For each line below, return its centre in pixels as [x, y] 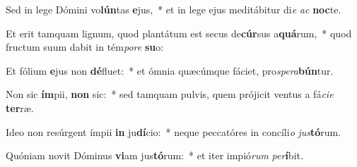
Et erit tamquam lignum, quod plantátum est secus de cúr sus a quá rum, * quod [179, 33]
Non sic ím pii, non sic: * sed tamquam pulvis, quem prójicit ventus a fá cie [170, 94]
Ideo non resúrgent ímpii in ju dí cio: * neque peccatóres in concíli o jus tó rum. [174, 131]
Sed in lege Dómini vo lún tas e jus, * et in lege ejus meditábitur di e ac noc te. [174, 9]
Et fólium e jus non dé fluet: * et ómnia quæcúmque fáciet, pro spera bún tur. [170, 70]
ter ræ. [20, 107]
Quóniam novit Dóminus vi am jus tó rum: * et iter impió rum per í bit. [154, 155]
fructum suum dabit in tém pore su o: [85, 47]
